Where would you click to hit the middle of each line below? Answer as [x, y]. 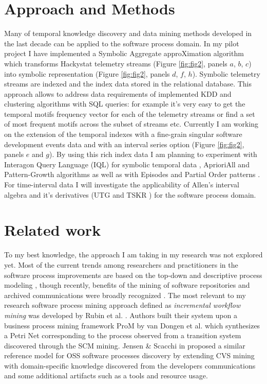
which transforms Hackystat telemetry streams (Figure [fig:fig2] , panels [116, 63]
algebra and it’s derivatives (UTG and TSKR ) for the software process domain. [130, 194]
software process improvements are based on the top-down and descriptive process [133, 275]
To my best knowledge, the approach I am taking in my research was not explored [133, 255]
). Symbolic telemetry [226, 73]
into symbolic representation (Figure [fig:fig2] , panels [87, 73]
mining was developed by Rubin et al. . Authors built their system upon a [121, 315]
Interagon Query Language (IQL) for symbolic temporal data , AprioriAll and [127, 164]
